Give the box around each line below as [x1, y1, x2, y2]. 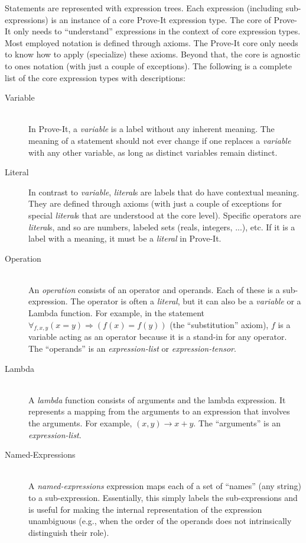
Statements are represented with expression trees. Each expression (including [5, 2, 284, 14]
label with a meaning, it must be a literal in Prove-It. [28, 232, 222, 245]
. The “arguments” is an [193, 417, 281, 429]
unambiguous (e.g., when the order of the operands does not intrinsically [28, 515, 292, 527]
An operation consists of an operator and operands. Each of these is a [28, 283, 280, 295]
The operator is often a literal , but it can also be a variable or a [70, 295, 301, 307]
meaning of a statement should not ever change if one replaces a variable [28, 134, 291, 146]
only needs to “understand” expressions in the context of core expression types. [14, 25, 301, 37]
